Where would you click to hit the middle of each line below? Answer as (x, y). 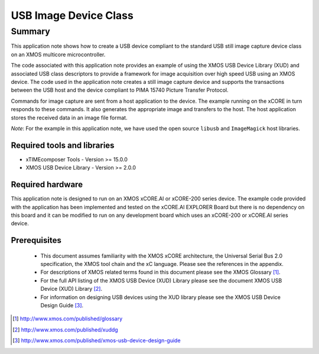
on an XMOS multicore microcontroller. (58, 54)
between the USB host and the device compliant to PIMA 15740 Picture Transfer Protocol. (120, 90)
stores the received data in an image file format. (69, 118)
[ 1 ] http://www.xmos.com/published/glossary (68, 319)
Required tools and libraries (63, 145)
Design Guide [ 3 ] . (62, 306)
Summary (30, 31)
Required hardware (47, 185)
